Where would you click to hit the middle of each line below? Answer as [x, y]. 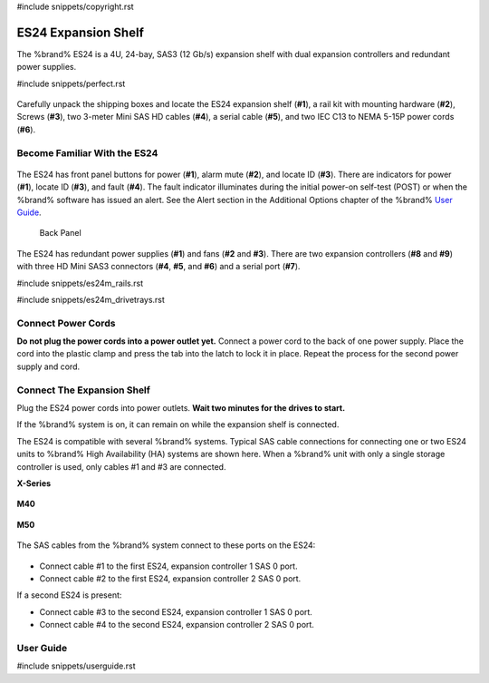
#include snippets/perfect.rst [71, 83]
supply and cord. [48, 366]
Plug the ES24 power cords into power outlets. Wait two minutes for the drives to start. [181, 408]
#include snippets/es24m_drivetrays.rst [91, 299]
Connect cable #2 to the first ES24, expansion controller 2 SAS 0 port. [170, 578]
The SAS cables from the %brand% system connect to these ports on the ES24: [166, 545]
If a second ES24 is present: [69, 595]
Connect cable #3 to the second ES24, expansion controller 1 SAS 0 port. [176, 611]
